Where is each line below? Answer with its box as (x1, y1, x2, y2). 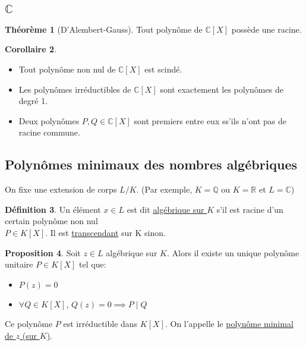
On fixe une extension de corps (5, 183, 117, 196)
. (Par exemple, (136, 183, 193, 196)
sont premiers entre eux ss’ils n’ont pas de (134, 114, 286, 127)
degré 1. (18, 95, 48, 107)
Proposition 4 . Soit (5, 246, 81, 259)
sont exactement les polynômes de (160, 83, 283, 95)
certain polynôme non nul (5, 215, 98, 227)
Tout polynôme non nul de (18, 63, 116, 75)
